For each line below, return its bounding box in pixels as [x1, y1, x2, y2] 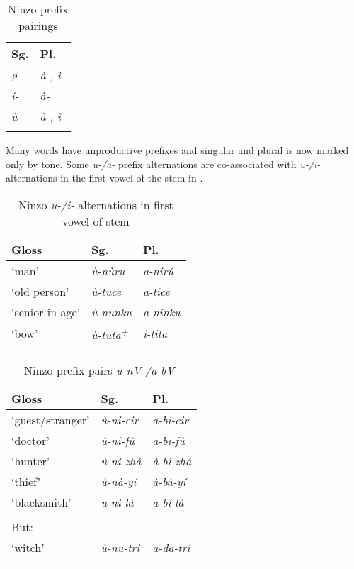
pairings [18, 17, 58, 33]
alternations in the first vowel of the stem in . [6, 170, 203, 185]
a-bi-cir [152, 411, 189, 429]
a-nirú [142, 262, 174, 279]
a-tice [142, 282, 170, 299]
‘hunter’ [11, 453, 50, 470]
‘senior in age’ [11, 303, 81, 320]
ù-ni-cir [101, 411, 139, 429]
